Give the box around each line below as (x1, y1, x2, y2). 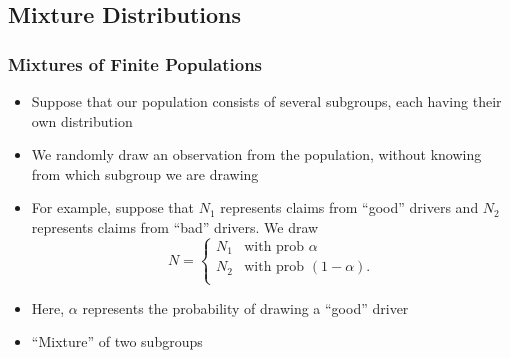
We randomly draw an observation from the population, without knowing (31, 144, 482, 165)
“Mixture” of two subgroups (31, 331, 203, 352)
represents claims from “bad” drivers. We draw (31, 216, 319, 237)
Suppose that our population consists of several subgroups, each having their (31, 91, 502, 111)
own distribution (31, 110, 133, 131)
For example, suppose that (31, 197, 194, 218)
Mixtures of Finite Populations (8, 51, 263, 76)
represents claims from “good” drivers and (220, 197, 479, 218)
